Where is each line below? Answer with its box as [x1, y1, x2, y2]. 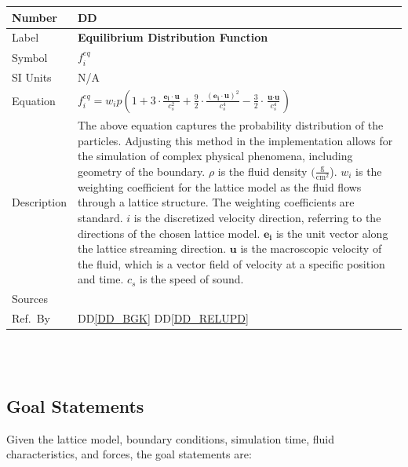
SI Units [12, 68, 52, 85]
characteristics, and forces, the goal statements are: [6, 446, 252, 462]
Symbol [12, 49, 48, 65]
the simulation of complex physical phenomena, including [77, 148, 353, 164]
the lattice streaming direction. [77, 240, 227, 257]
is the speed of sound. [140, 271, 244, 287]
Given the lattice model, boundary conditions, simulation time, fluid [6, 430, 335, 447]
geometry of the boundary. [77, 162, 206, 179]
